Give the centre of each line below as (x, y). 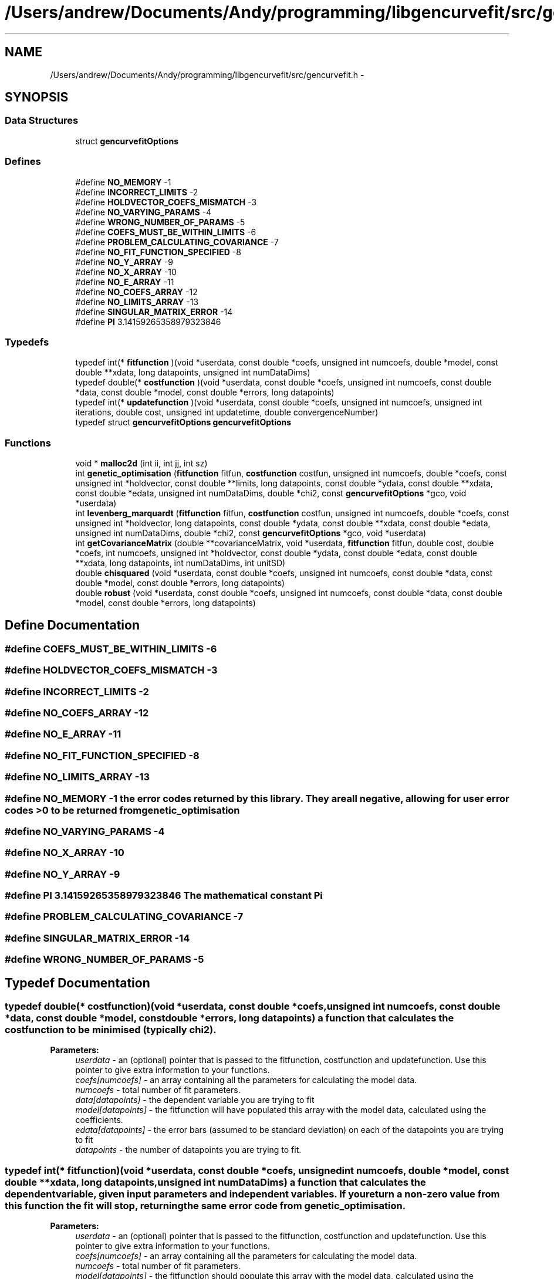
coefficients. (99, 1120)
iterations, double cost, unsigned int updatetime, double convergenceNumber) (227, 412)
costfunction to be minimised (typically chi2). (111, 1030)
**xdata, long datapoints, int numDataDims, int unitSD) (180, 563)
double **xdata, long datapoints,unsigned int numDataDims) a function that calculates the (215, 1182)
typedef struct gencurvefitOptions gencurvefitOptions (183, 422)
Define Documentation (72, 625)
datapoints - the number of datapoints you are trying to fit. (188, 1150)
